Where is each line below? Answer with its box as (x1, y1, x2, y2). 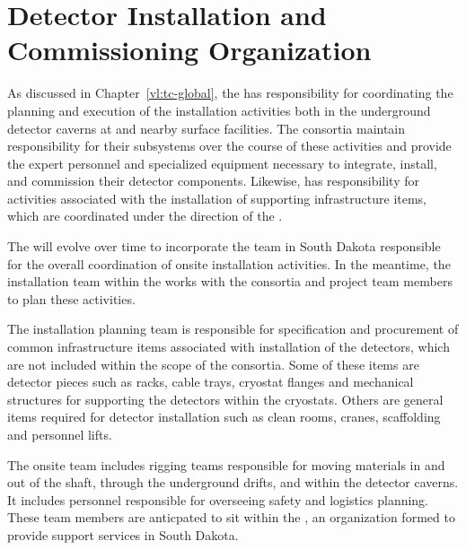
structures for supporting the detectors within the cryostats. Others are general (7, 389, 444, 408)
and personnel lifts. (7, 425, 112, 443)
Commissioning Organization (7, 31, 372, 68)
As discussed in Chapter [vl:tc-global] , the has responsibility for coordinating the (7, 83, 453, 102)
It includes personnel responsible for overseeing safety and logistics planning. (7, 490, 429, 509)
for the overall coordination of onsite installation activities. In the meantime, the (7, 254, 451, 273)
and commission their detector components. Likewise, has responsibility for (7, 171, 419, 190)
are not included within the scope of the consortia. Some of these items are (7, 354, 419, 373)
